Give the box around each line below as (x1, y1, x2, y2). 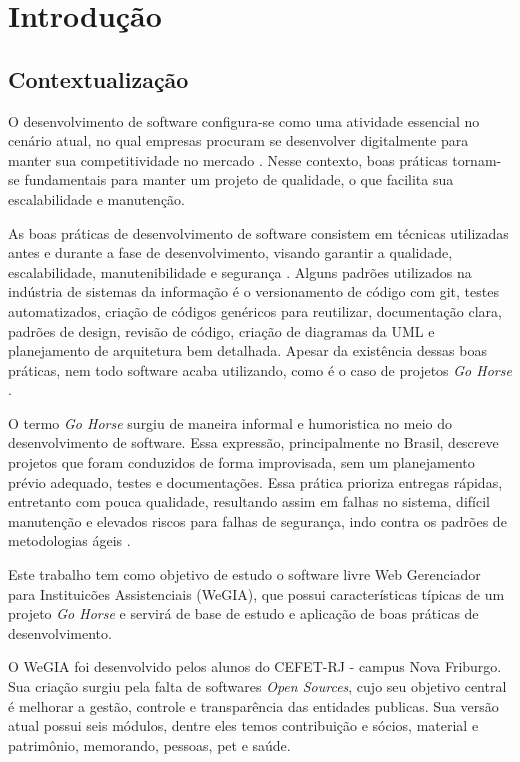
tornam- (452, 149, 502, 170)
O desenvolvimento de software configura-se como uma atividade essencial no (8, 110, 480, 131)
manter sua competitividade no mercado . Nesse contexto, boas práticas (8, 149, 448, 170)
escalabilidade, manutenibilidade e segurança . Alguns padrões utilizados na (8, 261, 472, 282)
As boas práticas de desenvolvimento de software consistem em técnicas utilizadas (8, 222, 509, 243)
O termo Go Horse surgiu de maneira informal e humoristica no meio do (8, 412, 452, 433)
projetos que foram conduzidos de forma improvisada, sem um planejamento (8, 452, 475, 473)
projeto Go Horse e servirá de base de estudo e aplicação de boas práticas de (8, 603, 479, 624)
